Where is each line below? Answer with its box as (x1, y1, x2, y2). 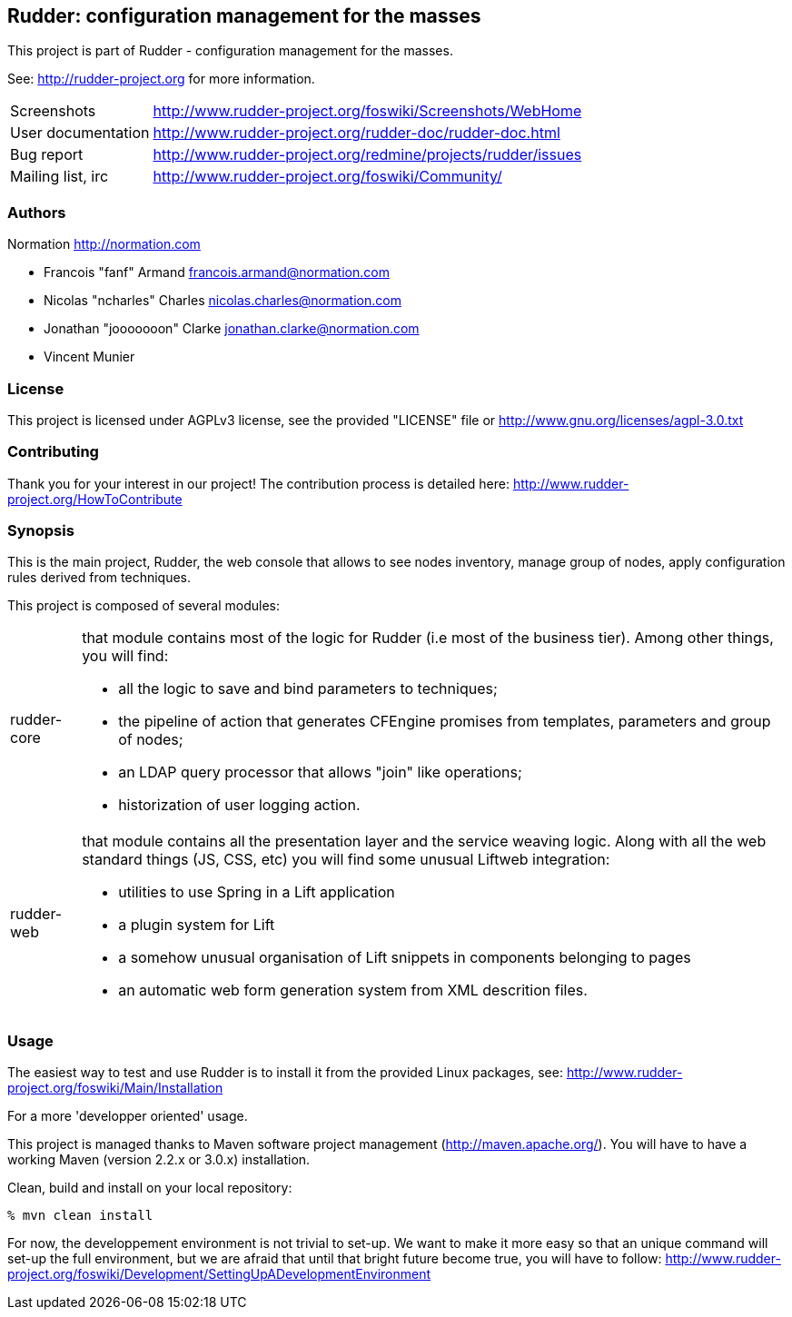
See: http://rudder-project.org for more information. (7, 71, 315, 87)
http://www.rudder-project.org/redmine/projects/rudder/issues (153, 145, 582, 164)
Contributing (7, 442, 99, 461)
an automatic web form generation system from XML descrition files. (118, 981, 588, 1000)
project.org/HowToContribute (7, 490, 183, 507)
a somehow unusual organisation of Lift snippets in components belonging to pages (118, 948, 691, 967)
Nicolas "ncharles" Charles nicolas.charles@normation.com (44, 292, 401, 309)
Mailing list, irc (10, 167, 109, 186)
